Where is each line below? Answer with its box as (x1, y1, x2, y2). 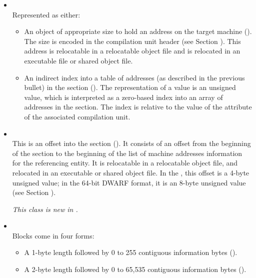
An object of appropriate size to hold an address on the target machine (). (24, 26, 252, 36)
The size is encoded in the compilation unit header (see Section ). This (24, 35, 241, 46)
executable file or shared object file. (24, 55, 133, 65)
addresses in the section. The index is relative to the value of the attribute (24, 101, 252, 112)
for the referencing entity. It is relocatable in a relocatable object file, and (12, 157, 238, 168)
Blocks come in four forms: (12, 230, 94, 240)
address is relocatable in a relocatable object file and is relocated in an (24, 45, 240, 56)
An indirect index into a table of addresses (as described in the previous (24, 72, 245, 82)
